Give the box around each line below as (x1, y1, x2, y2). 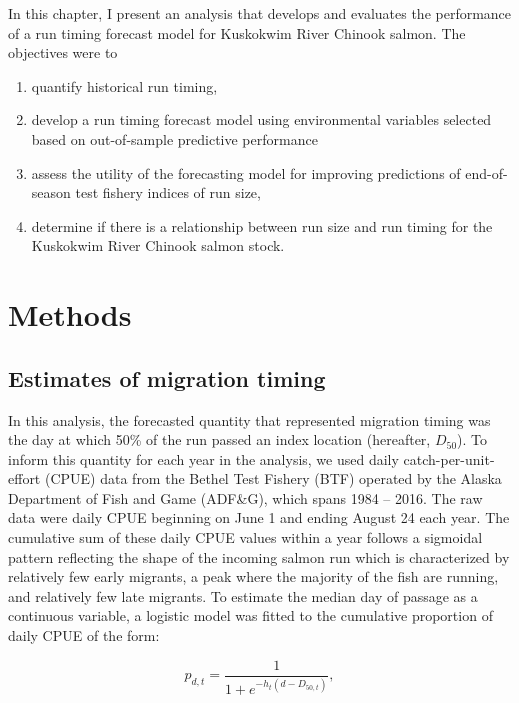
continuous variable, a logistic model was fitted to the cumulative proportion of (8, 605, 493, 626)
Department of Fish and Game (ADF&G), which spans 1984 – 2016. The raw (8, 487, 483, 508)
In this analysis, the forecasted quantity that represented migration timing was (8, 409, 491, 430)
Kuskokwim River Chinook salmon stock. (31, 235, 285, 256)
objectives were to (8, 42, 118, 63)
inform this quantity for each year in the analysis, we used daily (8, 448, 399, 469)
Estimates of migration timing (8, 362, 326, 393)
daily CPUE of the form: (8, 625, 160, 646)
